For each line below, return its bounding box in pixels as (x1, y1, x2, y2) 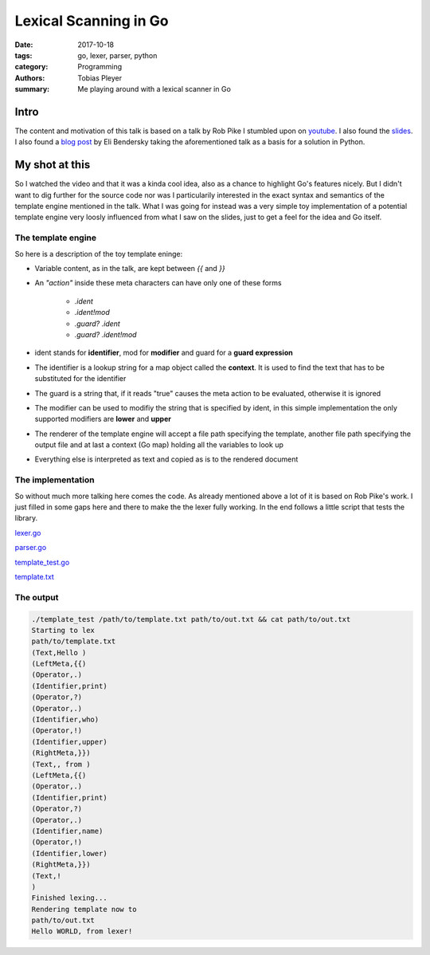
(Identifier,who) (31, 715, 100, 725)
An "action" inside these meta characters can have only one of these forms (34, 278, 282, 288)
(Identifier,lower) (31, 849, 107, 858)
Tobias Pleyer (77, 73, 123, 83)
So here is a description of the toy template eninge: (14, 249, 183, 258)
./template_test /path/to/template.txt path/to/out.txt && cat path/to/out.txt (31, 615, 351, 623)
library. (14, 513, 38, 523)
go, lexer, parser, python (77, 50, 158, 60)
